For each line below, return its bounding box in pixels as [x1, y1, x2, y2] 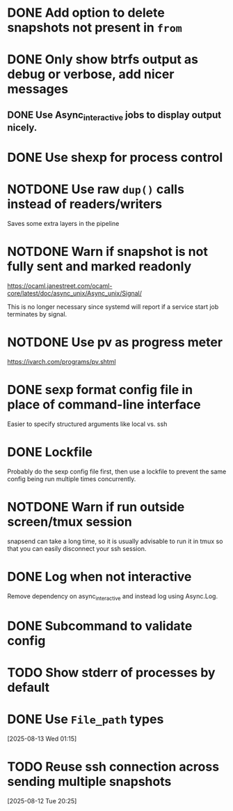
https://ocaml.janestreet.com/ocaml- [7, 282, 113, 290]
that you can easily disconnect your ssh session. [7, 544, 147, 552]
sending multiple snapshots [7, 774, 172, 789]
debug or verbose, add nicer [7, 66, 175, 82]
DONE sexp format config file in [7, 382, 193, 398]
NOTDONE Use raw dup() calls [7, 181, 184, 197]
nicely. [7, 121, 38, 133]
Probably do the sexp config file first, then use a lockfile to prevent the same [7, 467, 227, 476]
